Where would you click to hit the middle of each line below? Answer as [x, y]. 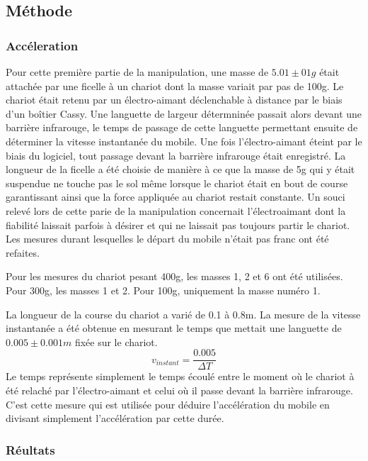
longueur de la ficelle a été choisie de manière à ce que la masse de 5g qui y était [180, 169]
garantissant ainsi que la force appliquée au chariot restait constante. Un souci [176, 197]
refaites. [23, 252]
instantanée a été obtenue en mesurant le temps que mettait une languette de [174, 328]
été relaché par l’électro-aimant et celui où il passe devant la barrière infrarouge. [179, 390]
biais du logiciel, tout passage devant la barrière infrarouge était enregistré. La [176, 155]
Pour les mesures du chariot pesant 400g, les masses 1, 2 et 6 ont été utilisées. [174, 276]
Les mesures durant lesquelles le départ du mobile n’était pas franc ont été [167, 239]
